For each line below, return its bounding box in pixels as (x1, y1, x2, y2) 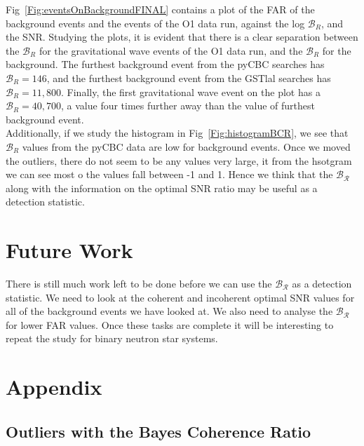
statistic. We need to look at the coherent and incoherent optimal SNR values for (6, 290, 355, 304)
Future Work (6, 236, 133, 264)
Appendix (6, 372, 102, 401)
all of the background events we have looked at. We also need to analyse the (6, 304, 333, 318)
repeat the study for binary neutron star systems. (6, 331, 218, 346)
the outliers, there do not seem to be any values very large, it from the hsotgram (6, 153, 352, 168)
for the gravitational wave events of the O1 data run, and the (39, 43, 303, 58)
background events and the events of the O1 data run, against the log (6, 15, 305, 30)
